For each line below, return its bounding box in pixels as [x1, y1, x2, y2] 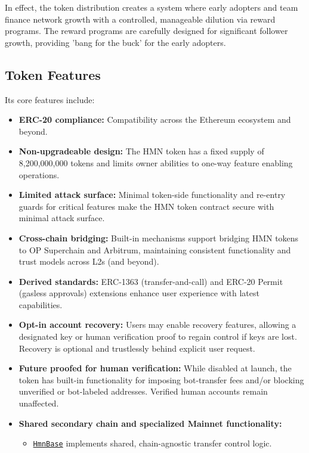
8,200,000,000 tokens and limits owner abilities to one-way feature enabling [18, 156, 293, 169]
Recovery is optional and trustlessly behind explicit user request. [18, 342, 255, 354]
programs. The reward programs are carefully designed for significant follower [5, 24, 288, 37]
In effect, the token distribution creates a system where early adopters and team [5, 1, 298, 13]
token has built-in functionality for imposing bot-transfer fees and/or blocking [18, 373, 304, 386]
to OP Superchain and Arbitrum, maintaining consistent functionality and [18, 243, 291, 256]
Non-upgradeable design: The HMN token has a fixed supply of [18, 145, 264, 157]
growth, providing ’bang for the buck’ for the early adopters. [5, 36, 226, 48]
